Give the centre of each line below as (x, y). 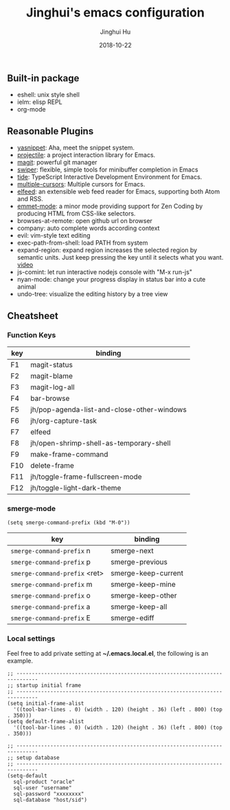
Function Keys (32, 335)
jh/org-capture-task (64, 420)
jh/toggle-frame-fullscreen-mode (86, 477)
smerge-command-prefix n (50, 551)
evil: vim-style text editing (54, 236)
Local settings (31, 638)
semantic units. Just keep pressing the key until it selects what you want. (120, 258)
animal (26, 287)
